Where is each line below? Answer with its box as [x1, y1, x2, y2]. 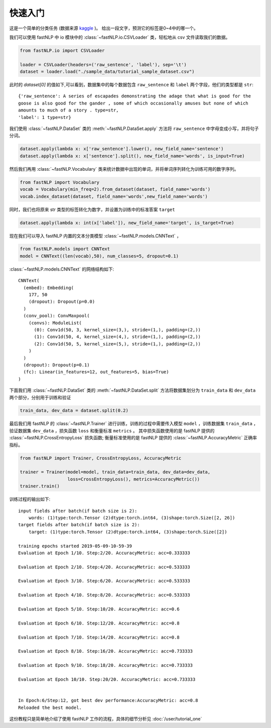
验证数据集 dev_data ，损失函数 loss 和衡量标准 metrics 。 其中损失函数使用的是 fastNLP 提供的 [9, 427, 215, 434]
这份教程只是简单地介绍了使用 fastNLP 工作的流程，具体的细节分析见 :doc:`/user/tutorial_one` [9, 715, 202, 721]
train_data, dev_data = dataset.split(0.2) [20, 408, 129, 414]
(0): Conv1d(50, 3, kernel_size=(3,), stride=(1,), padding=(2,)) [34, 327, 201, 332]
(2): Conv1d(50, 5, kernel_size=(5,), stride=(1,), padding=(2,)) [34, 341, 201, 346]
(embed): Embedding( [23, 285, 74, 291]
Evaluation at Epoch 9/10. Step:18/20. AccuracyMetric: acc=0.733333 [18, 663, 193, 668]
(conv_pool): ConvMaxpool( [23, 313, 90, 319]
